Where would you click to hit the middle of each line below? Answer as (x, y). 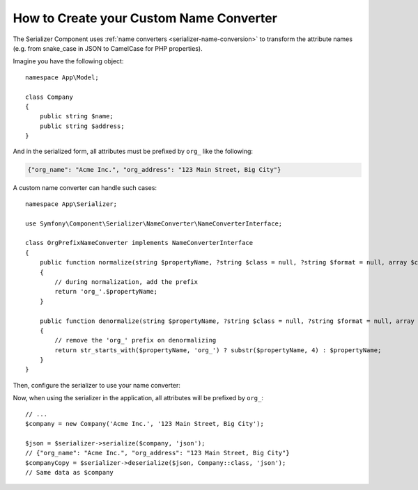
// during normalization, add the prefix (126, 282)
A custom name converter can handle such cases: (85, 188)
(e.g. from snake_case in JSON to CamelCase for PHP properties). (108, 48)
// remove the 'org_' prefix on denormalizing (136, 340)
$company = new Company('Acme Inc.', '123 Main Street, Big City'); (145, 424)
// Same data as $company (70, 472)
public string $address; (82, 126)
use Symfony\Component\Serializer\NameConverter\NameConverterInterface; (154, 223)
